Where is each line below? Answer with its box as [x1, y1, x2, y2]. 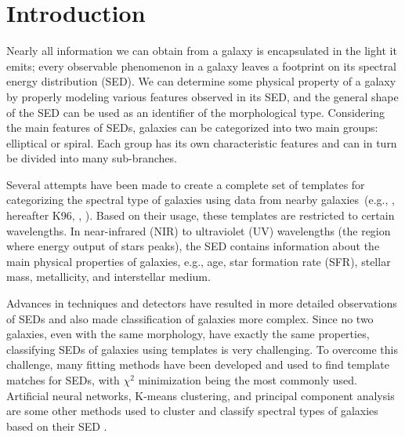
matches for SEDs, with [6, 372, 120, 388]
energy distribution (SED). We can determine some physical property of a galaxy [6, 73, 396, 89]
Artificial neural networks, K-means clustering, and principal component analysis [6, 387, 395, 403]
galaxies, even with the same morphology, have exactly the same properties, [6, 326, 370, 342]
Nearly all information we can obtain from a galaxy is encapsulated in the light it [6, 42, 397, 59]
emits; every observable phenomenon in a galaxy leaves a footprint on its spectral [6, 57, 396, 74]
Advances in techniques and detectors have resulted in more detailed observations [6, 295, 397, 311]
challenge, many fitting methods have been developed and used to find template [6, 356, 389, 373]
